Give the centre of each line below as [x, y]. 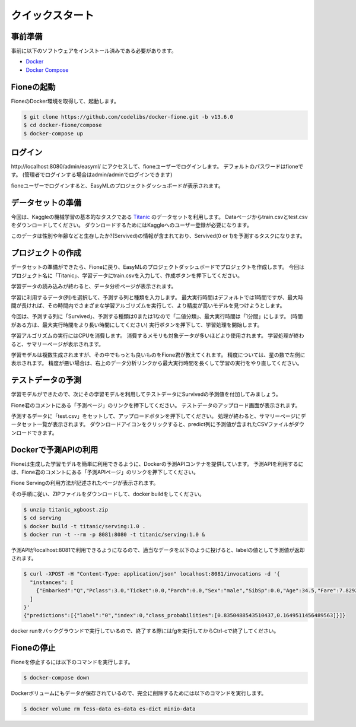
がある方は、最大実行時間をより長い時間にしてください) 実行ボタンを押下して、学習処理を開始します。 [137, 325]
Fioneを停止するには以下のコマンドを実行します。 [72, 662]
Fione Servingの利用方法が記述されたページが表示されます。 [85, 483]
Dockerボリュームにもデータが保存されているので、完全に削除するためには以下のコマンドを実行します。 [139, 693]
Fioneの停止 [33, 648]
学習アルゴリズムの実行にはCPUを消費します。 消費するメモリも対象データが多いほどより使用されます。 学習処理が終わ [158, 336]
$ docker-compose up [53, 133]
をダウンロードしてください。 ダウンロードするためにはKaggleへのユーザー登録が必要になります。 [131, 225]
